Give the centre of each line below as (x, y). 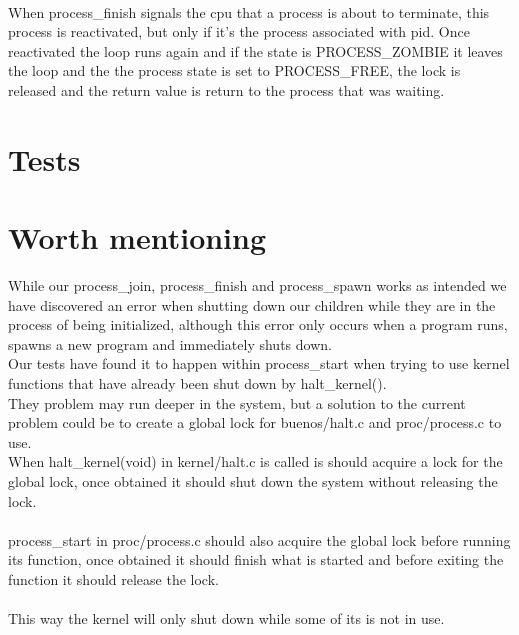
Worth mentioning (137, 237)
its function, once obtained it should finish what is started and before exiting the (256, 559)
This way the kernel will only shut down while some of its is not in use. (226, 618)
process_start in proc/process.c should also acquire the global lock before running (259, 539)
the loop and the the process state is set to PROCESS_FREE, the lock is (234, 70)
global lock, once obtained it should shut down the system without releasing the (253, 481)
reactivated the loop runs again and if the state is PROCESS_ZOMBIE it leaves (255, 50)
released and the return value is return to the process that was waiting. (226, 89)
